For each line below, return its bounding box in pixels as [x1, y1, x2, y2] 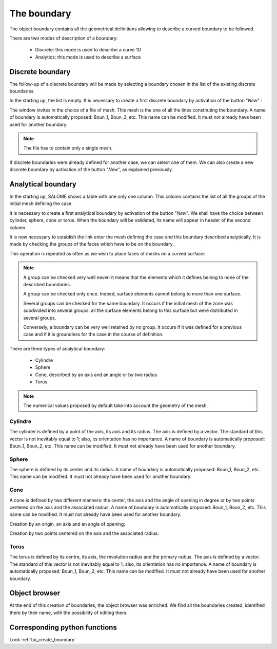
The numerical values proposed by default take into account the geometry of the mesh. [23, 402, 208, 409]
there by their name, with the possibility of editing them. [9, 609, 128, 616]
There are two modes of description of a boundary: [9, 35, 118, 41]
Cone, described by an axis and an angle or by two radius [35, 372, 157, 378]
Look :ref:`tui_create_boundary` [9, 636, 76, 642]
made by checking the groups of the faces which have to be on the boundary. [9, 241, 174, 247]
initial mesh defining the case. [9, 200, 73, 207]
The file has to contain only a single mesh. [23, 145, 113, 151]
